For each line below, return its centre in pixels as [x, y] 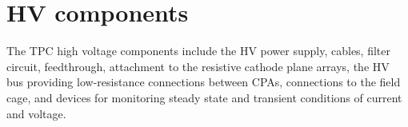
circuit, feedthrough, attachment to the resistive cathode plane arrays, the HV [198, 66]
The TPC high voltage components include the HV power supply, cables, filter [199, 51]
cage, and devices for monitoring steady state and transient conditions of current [204, 97]
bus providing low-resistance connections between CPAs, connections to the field [204, 82]
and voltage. [36, 113]
